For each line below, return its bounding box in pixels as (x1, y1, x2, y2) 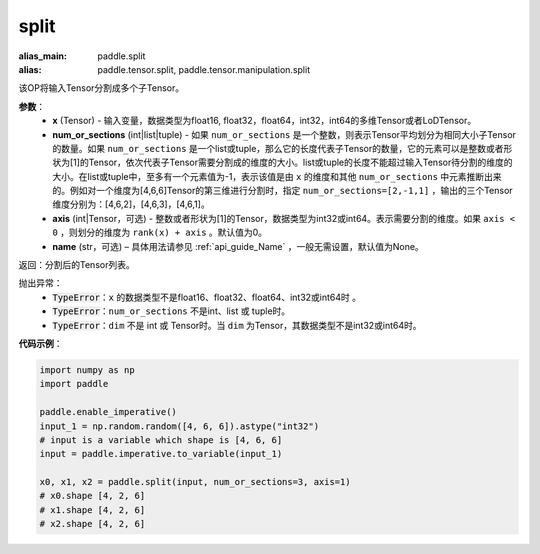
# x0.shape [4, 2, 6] (39, 490, 146, 502)
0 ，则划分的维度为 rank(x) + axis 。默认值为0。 (52, 226, 268, 239)
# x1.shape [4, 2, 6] (39, 504, 146, 515)
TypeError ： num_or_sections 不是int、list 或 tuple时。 (52, 305, 291, 317)
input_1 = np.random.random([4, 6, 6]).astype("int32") (39, 420, 320, 432)
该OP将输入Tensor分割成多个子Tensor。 (18, 82, 185, 94)
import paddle (39, 378, 109, 390)
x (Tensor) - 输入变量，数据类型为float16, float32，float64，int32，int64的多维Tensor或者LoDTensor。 (52, 115, 477, 127)
